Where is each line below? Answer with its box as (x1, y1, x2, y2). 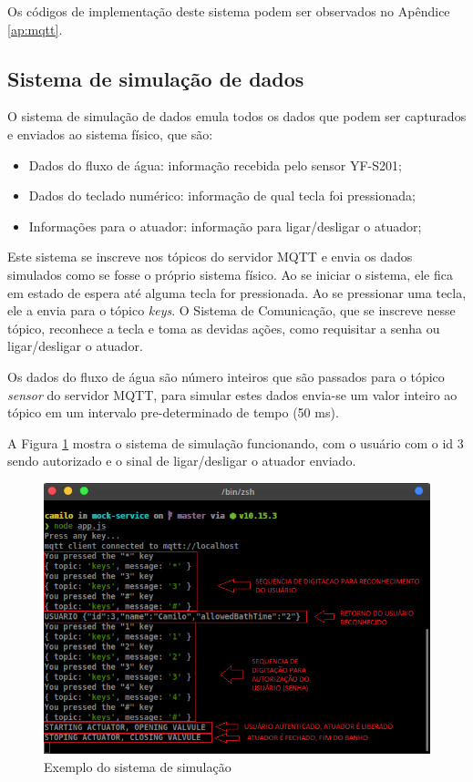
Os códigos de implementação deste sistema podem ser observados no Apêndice (7, 2, 450, 20)
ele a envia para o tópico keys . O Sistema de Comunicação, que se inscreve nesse (7, 301, 456, 320)
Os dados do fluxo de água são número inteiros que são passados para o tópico (7, 366, 445, 386)
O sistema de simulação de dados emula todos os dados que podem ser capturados (7, 107, 467, 126)
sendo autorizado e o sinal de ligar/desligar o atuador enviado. (7, 451, 356, 470)
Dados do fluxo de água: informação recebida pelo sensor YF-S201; (28, 155, 402, 174)
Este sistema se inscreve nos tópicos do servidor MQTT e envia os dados (7, 247, 413, 266)
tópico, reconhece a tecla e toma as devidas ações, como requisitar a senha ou (7, 318, 440, 337)
